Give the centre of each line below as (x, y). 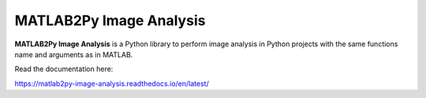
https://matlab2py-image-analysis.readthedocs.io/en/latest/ (112, 83)
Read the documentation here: (64, 69)
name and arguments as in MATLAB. (74, 54)
